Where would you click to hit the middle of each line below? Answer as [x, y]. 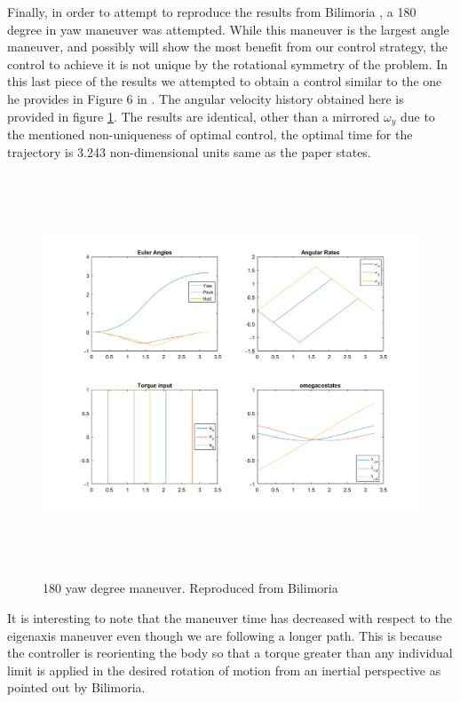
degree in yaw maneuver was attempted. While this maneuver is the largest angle [228, 29]
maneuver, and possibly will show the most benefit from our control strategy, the [228, 47]
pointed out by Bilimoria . [76, 687]
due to [417, 116]
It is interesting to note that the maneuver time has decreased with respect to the [230, 617]
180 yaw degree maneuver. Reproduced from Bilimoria [190, 588]
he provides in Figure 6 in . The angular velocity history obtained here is [206, 98]
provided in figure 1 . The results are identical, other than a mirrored [194, 116]
